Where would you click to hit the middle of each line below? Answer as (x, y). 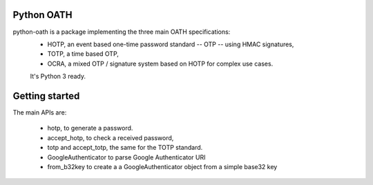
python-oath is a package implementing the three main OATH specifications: (122, 32)
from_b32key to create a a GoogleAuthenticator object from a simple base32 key (162, 166)
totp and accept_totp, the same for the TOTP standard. (125, 148)
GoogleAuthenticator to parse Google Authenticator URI (126, 157)
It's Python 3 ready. (58, 77)
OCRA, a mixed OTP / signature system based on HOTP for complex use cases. (160, 64)
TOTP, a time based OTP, (83, 54)
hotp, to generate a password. (90, 128)
